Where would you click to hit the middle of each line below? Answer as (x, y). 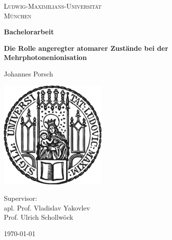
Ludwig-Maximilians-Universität (53, 6)
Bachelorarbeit (29, 32)
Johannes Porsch (29, 73)
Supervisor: (21, 198)
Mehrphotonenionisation (45, 57)
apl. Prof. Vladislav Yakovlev (47, 207)
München (18, 15)
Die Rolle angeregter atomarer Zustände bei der (86, 48)
